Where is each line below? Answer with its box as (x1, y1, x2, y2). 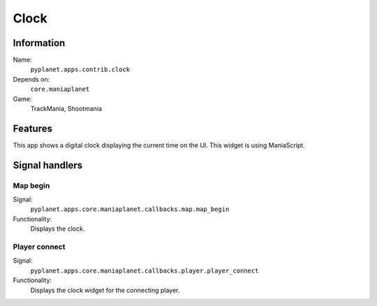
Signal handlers (13, 159, 83, 171)
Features (13, 122, 52, 134)
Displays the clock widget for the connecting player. (30, 286, 180, 294)
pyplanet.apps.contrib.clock (30, 66, 131, 73)
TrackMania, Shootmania (30, 105, 103, 113)
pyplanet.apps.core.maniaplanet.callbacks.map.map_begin (30, 205, 230, 213)
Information (13, 37, 66, 49)
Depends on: (13, 75, 50, 83)
